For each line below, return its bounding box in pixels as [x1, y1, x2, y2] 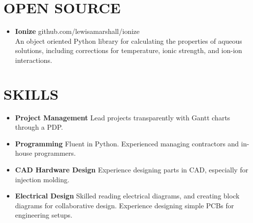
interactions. [15, 55, 52, 65]
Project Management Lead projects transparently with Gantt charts [15, 112, 230, 122]
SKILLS [3, 84, 59, 104]
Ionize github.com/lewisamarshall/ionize [15, 26, 140, 36]
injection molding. [15, 174, 69, 184]
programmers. [34, 148, 76, 158]
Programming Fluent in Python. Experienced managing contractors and [15, 138, 239, 148]
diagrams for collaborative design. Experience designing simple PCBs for [15, 200, 234, 210]
